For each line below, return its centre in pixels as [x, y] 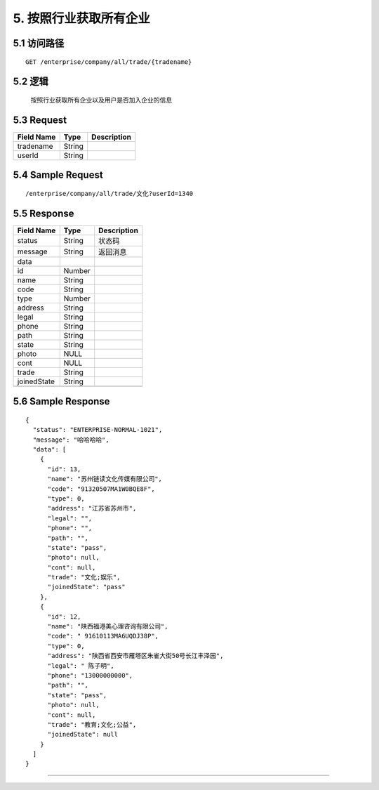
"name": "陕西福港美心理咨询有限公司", [108, 626]
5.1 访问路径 [39, 43]
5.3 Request [40, 120]
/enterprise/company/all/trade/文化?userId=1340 [109, 193]
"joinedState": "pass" [86, 587]
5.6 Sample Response [61, 401]
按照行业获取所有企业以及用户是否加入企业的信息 [101, 100]
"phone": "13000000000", [90, 675]
